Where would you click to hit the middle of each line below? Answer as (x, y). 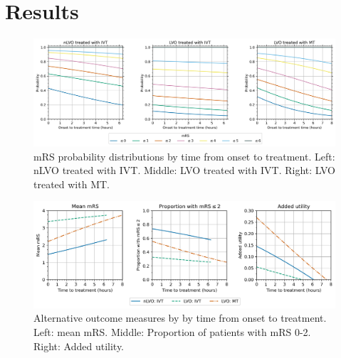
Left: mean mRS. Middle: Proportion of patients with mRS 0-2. (172, 331)
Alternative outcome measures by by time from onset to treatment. (180, 318)
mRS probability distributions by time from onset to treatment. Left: (184, 156)
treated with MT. (72, 184)
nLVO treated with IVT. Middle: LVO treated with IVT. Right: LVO (184, 170)
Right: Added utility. (79, 346)
